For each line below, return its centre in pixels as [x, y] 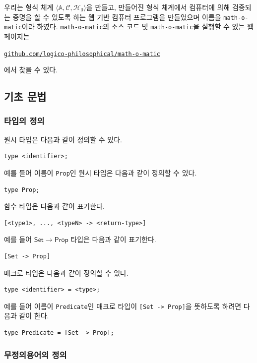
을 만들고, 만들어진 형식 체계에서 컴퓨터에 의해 [158, 7]
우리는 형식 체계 [29, 7]
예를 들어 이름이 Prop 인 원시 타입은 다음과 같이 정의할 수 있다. [100, 172]
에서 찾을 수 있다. [31, 70]
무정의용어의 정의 [35, 354]
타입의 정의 [24, 121]
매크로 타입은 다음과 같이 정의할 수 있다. [66, 272]
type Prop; [22, 190]
